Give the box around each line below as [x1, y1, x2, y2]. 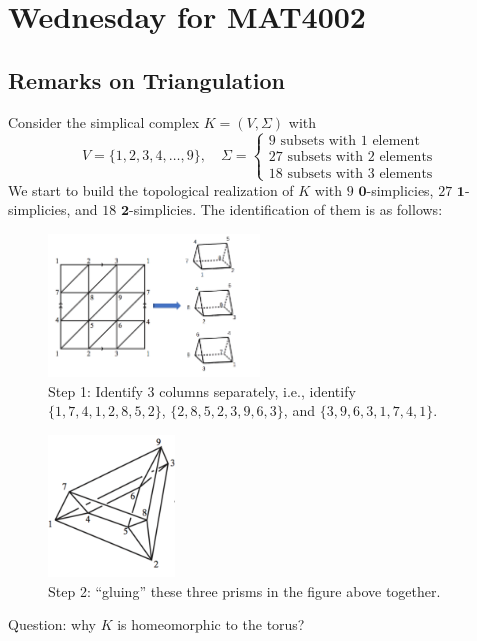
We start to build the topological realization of [8, 179, 294, 200]
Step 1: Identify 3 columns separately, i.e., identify [48, 380, 356, 401]
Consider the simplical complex [8, 111, 200, 132]
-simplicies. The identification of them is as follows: [129, 199, 443, 220]
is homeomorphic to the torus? [117, 614, 305, 635]
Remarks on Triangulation [8, 64, 285, 95]
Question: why [8, 614, 96, 635]
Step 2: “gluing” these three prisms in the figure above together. [48, 580, 441, 601]
